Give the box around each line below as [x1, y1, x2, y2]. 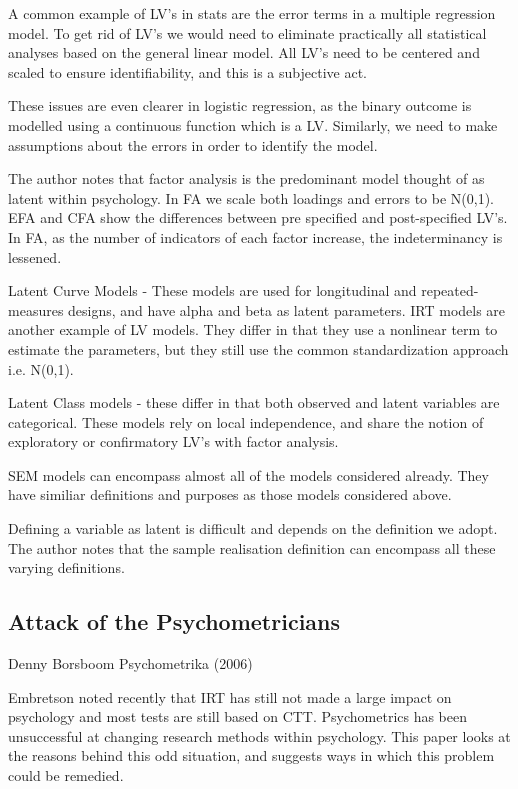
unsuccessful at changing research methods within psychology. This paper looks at [8, 725, 511, 746]
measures [8, 299, 64, 320]
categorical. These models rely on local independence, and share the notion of [8, 411, 484, 432]
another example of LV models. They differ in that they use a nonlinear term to [8, 319, 498, 340]
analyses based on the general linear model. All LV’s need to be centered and [8, 42, 480, 63]
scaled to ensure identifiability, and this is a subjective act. [8, 61, 367, 82]
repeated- [421, 280, 479, 301]
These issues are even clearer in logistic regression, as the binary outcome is [8, 95, 472, 116]
